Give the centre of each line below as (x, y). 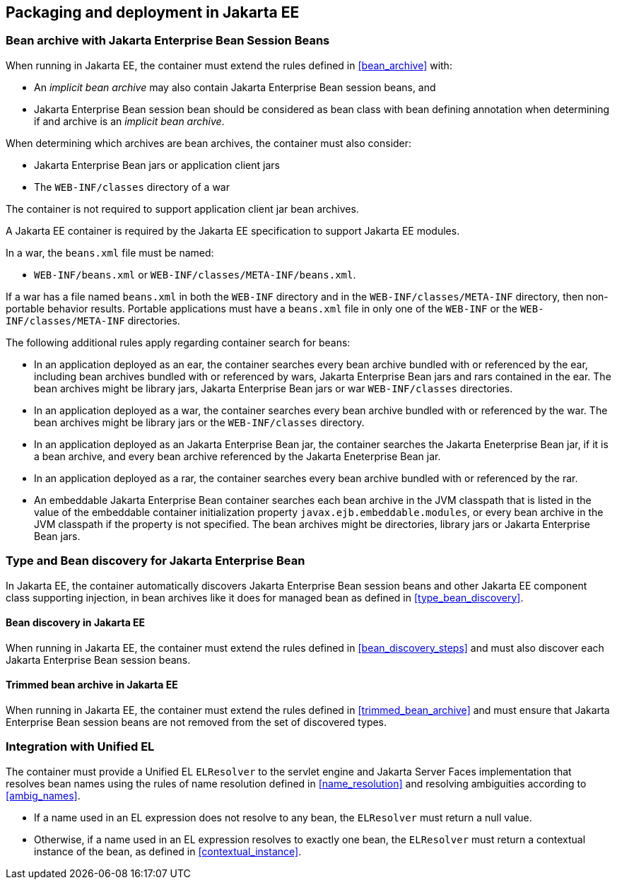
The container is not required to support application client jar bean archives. (182, 209)
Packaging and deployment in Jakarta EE (153, 12)
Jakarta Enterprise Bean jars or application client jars (157, 165)
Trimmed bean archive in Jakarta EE (92, 685)
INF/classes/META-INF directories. (93, 320)
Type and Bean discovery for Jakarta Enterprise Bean (155, 561)
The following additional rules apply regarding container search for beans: (178, 342)
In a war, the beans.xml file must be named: (110, 252)
